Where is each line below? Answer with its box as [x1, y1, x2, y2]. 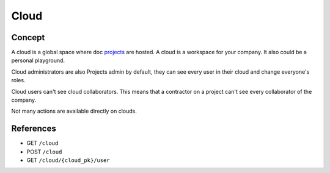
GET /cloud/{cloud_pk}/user [26, 157, 110, 164]
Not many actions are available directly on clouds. [11, 107, 137, 115]
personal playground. [11, 57, 65, 64]
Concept [11, 32, 45, 43]
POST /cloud [26, 148, 62, 155]
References [11, 124, 56, 134]
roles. [11, 77, 26, 84]
